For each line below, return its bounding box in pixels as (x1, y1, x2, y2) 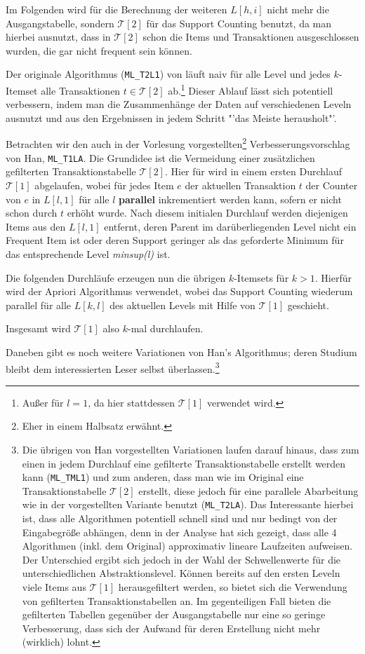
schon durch (6, 205, 58, 220)
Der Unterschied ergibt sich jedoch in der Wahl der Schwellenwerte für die (22, 552, 341, 566)
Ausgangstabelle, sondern (6, 15, 114, 30)
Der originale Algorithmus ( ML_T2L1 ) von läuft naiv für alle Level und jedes (6, 67, 331, 81)
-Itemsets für (234, 270, 289, 285)
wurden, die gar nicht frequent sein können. (6, 43, 192, 57)
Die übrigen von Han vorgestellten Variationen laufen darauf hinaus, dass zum (22, 442, 359, 456)
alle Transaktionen (41, 83, 121, 97)
